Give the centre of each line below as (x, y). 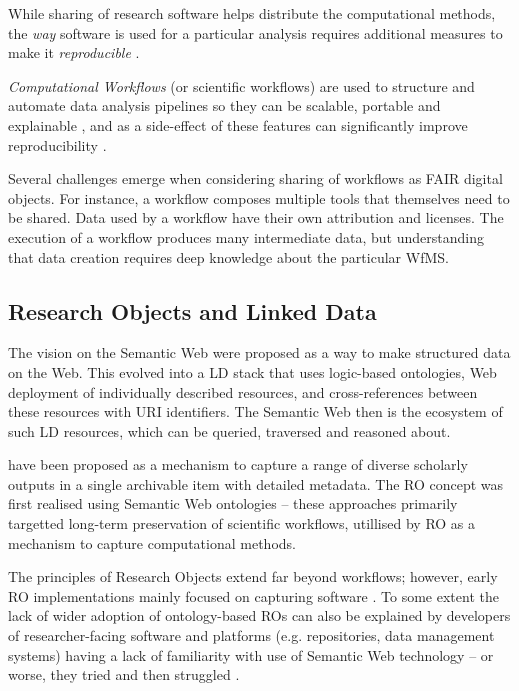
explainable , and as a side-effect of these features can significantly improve (238, 124)
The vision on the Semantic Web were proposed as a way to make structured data (259, 352)
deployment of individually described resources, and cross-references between (243, 391)
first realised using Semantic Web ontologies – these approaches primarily (233, 503)
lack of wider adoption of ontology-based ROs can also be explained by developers (259, 615)
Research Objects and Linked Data (192, 310)
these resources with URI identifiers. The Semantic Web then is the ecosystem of (255, 411)
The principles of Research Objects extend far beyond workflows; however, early (253, 576)
